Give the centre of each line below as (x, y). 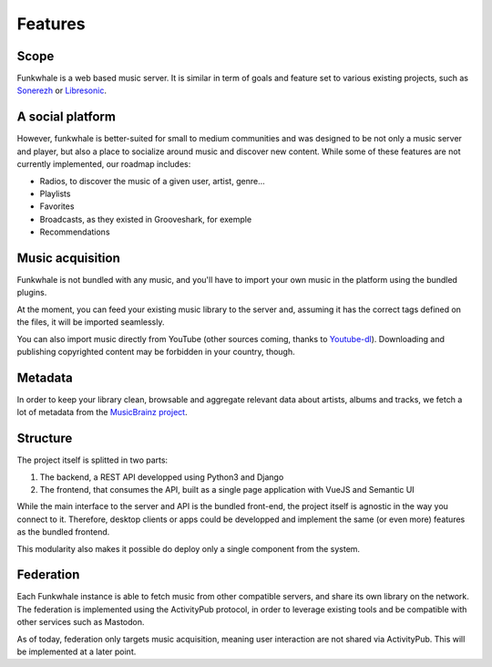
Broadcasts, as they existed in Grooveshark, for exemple (146, 219)
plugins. (32, 293)
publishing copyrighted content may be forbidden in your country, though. (156, 351)
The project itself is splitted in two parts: (92, 460)
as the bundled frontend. (63, 532)
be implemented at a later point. (77, 651)
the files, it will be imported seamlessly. (91, 322)
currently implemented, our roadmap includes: (104, 164)
